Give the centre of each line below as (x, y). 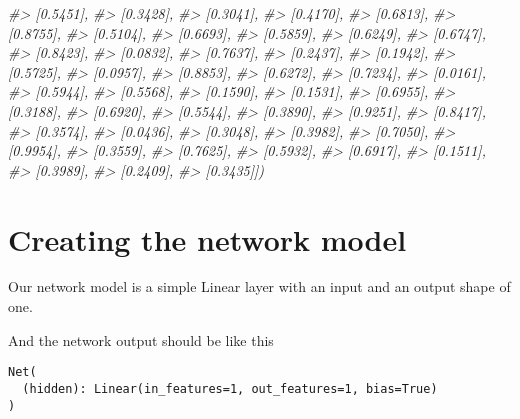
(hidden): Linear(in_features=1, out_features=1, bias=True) (230, 388)
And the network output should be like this (141, 339)
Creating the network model (207, 238)
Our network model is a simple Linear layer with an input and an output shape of (259, 286)
